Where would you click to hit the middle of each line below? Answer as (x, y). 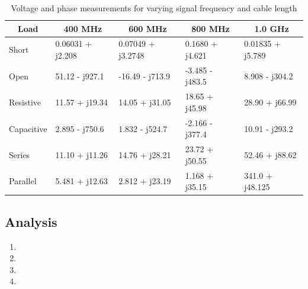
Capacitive (28, 128)
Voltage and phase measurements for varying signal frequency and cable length (154, 8)
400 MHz (83, 28)
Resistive (25, 102)
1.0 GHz (272, 28)
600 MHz (148, 28)
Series (20, 154)
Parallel (23, 181)
